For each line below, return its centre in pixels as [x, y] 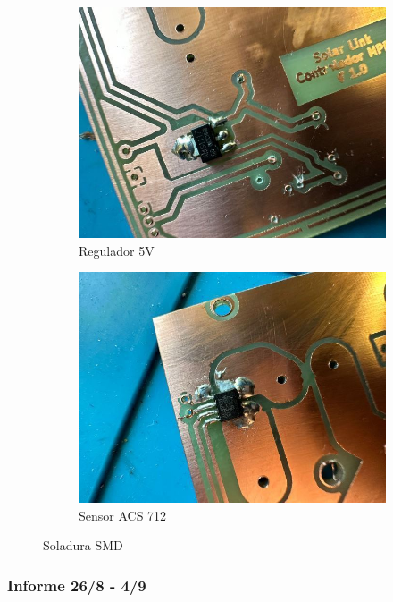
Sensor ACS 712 [123, 515]
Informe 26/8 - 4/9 [77, 585]
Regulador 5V [117, 250]
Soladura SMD [83, 545]
